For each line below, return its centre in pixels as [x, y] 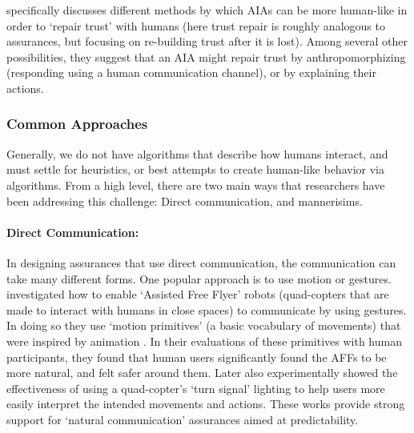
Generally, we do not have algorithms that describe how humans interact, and [197, 153]
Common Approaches [77, 124]
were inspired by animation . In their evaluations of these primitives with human [204, 341]
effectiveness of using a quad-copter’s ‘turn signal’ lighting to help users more [196, 388]
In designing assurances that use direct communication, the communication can [201, 262]
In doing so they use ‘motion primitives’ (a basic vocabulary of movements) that [204, 325]
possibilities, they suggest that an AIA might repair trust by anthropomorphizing [206, 56]
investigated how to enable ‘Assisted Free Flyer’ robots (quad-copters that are [198, 294]
